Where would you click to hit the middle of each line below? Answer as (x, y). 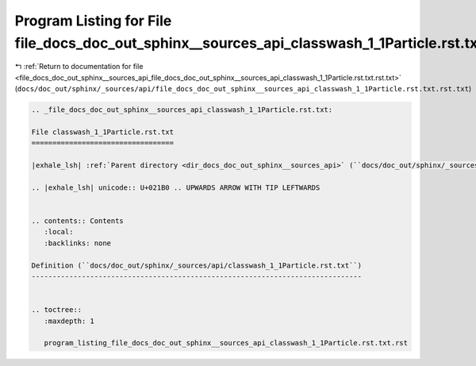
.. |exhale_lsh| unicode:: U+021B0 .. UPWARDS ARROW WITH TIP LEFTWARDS (176, 187)
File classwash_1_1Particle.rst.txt (103, 132)
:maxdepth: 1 (69, 321)
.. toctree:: (57, 310)
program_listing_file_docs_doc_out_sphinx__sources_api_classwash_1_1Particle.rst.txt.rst (226, 343)
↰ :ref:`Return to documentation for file (79, 67)
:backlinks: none (77, 243)
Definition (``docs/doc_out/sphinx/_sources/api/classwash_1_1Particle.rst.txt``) (197, 265)
